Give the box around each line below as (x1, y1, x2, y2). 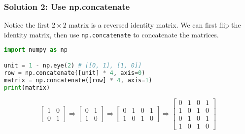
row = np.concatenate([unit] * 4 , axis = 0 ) (4, 69, 145, 76)
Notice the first (4, 20, 50, 30)
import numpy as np (4, 46, 68, 54)
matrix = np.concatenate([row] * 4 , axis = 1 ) (4, 76, 152, 84)
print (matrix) (4, 84, 50, 91)
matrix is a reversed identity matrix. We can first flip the (69, 20, 241, 30)
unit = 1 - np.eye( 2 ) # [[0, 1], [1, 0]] (4, 62, 142, 69)
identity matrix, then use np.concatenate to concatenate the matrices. (4, 29, 219, 39)
